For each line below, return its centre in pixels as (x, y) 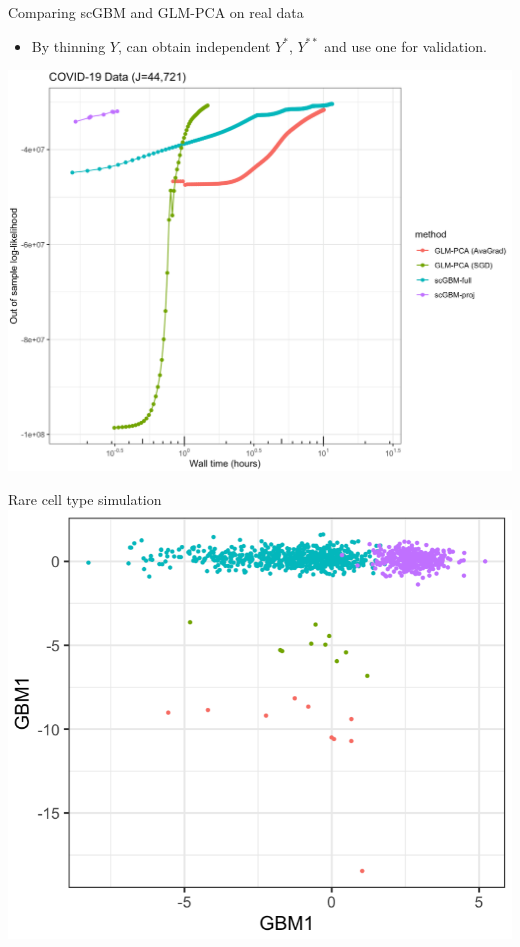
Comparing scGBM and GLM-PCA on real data (156, 12)
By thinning (68, 45)
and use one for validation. (405, 45)
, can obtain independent (194, 45)
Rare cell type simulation (85, 498)
